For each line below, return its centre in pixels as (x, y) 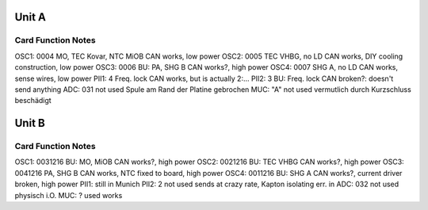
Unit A (31, 17)
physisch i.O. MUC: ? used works (69, 195)
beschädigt (33, 101)
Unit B (30, 123)
